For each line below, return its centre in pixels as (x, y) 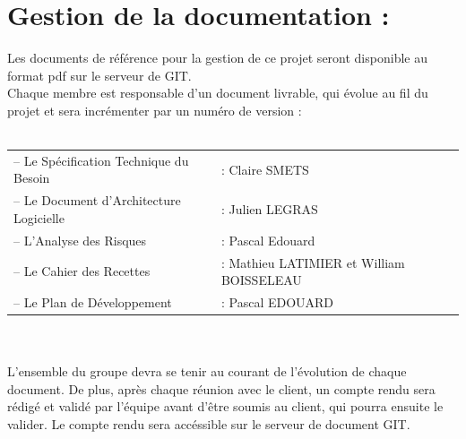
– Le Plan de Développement (93, 302)
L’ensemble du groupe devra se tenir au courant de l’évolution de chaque (207, 371)
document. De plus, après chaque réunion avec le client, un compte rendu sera (221, 388)
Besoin (32, 178)
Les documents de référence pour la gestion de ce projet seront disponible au (217, 58)
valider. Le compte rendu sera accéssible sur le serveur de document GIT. (209, 424)
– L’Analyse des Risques (80, 240)
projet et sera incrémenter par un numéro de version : (155, 110)
